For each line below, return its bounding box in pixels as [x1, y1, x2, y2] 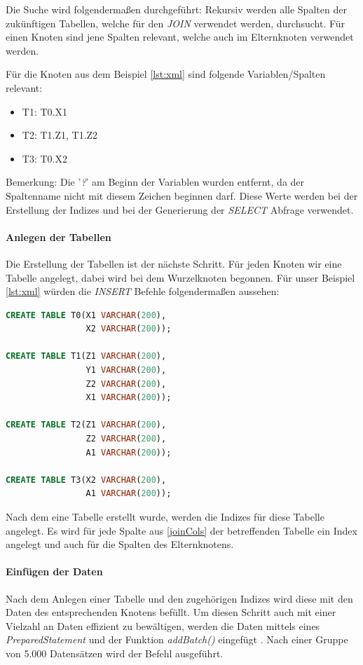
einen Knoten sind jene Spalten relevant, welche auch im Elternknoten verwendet [6, 29, 354, 44]
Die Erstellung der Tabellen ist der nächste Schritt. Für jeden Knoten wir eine [6, 256, 342, 270]
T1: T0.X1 [22, 104, 67, 118]
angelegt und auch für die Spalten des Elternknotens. [6, 537, 234, 551]
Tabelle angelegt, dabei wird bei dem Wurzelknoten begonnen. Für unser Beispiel [6, 270, 355, 284]
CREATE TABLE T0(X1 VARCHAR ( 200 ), [6, 310, 167, 320]
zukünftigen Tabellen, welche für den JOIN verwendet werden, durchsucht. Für [6, 15, 345, 30]
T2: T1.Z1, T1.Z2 [22, 128, 98, 142]
